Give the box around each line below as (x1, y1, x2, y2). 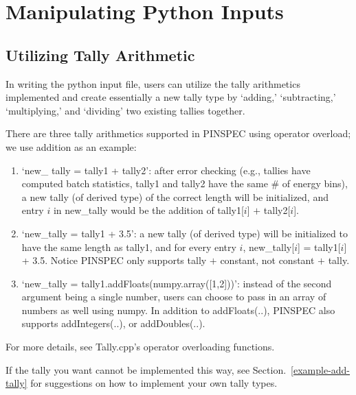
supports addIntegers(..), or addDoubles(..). (21, 316, 205, 331)
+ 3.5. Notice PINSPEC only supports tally (21, 253, 207, 267)
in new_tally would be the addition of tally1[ (53, 203, 244, 217)
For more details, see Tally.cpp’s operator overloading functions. (5, 339, 275, 354)
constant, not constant (220, 253, 315, 267)
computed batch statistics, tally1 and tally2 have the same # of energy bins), (21, 176, 348, 191)
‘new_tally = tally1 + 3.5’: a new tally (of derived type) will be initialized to (21, 226, 348, 240)
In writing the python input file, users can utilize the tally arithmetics (5, 76, 300, 91)
